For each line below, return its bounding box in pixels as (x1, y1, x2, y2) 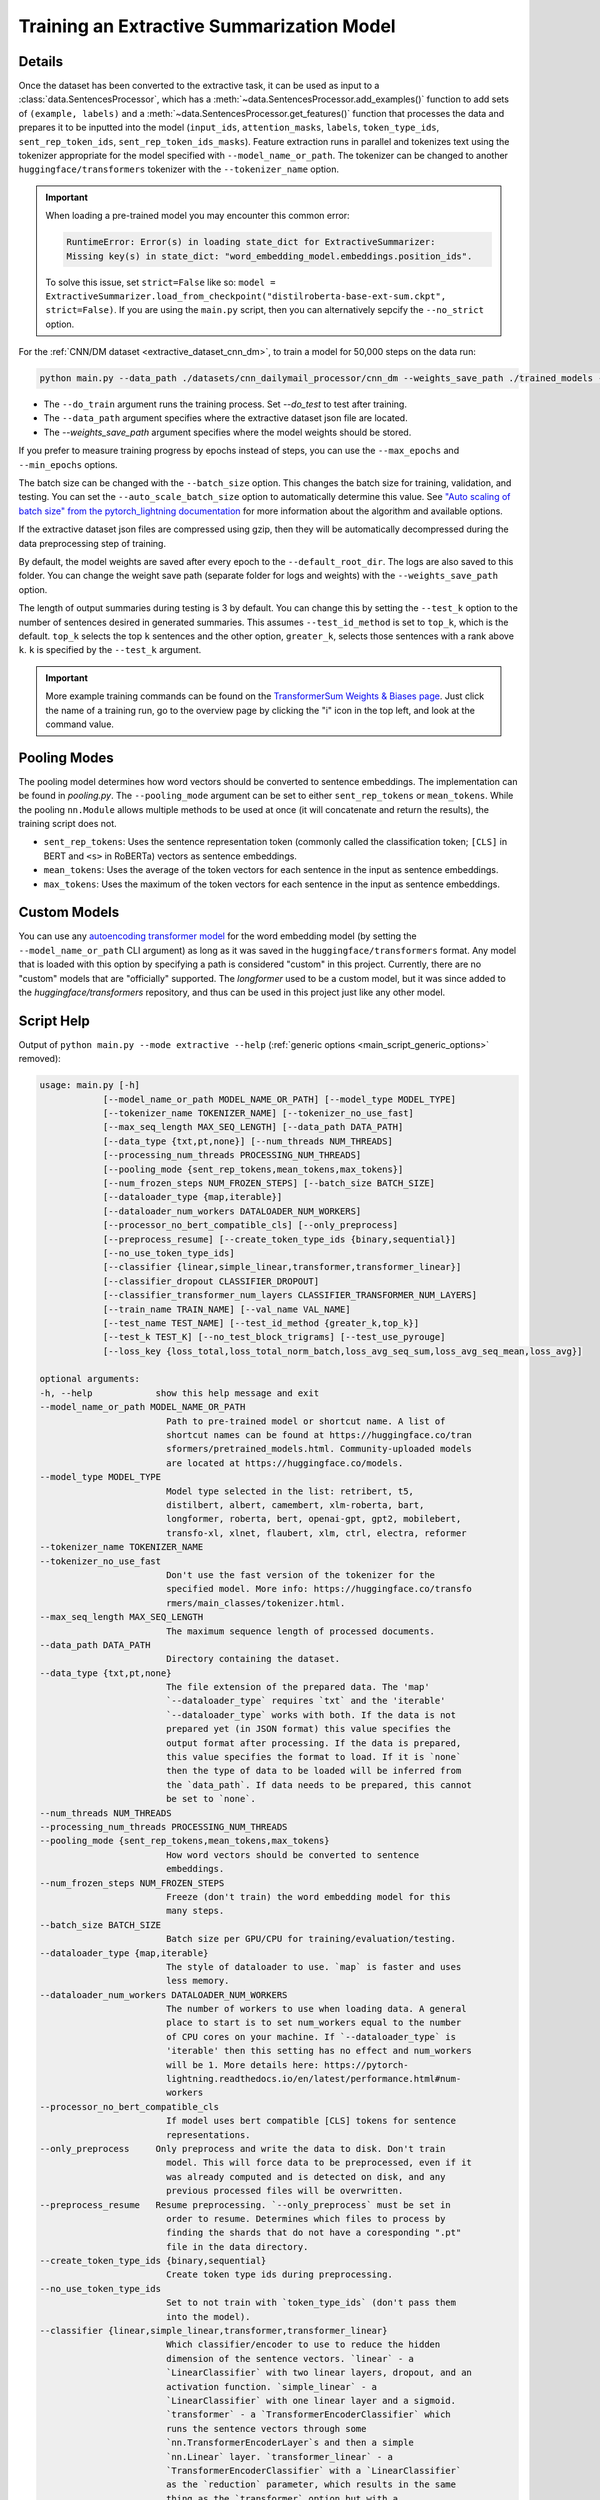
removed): (18, 1053, 62, 1065)
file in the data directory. (165, 2241, 309, 2252)
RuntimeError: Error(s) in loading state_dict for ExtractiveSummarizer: (66, 236, 436, 248)
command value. (45, 718, 115, 730)
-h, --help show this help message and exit (39, 1387, 320, 1399)
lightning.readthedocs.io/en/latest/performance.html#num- (165, 2073, 462, 2085)
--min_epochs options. (18, 458, 119, 470)
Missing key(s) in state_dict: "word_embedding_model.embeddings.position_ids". (66, 250, 473, 262)
